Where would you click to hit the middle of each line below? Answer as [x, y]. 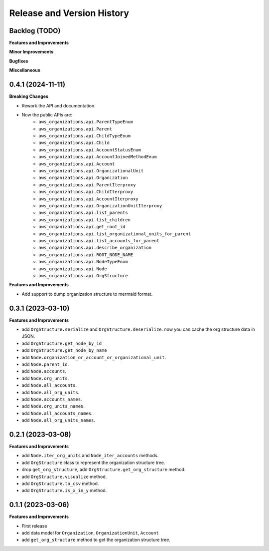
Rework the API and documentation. [59, 105]
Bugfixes [19, 61]
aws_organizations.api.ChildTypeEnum [85, 136]
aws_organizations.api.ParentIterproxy [87, 185]
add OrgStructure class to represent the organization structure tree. [93, 463]
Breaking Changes [29, 96]
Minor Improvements [31, 52]
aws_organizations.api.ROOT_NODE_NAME [86, 255]
